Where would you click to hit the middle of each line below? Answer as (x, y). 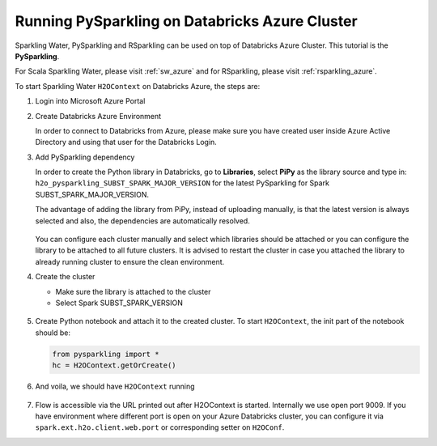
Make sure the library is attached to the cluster (133, 291)
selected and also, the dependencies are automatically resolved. (142, 221)
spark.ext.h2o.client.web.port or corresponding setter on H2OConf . (160, 427)
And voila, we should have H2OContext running (115, 387)
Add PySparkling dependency (85, 157)
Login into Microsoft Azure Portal (90, 101)
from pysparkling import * (106, 354)
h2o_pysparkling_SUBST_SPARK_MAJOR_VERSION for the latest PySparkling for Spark (182, 183)
